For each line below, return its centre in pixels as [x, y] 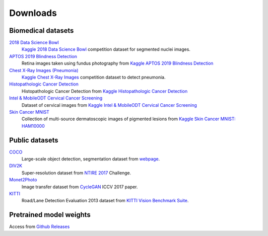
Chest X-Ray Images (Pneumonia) [44, 70]
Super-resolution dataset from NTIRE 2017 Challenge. [76, 173]
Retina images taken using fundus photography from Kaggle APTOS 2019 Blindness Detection [117, 63]
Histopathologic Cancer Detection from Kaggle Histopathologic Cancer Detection [105, 91]
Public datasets [34, 140]
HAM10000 [33, 126]
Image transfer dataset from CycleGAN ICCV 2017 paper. [80, 187]
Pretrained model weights [50, 215]
